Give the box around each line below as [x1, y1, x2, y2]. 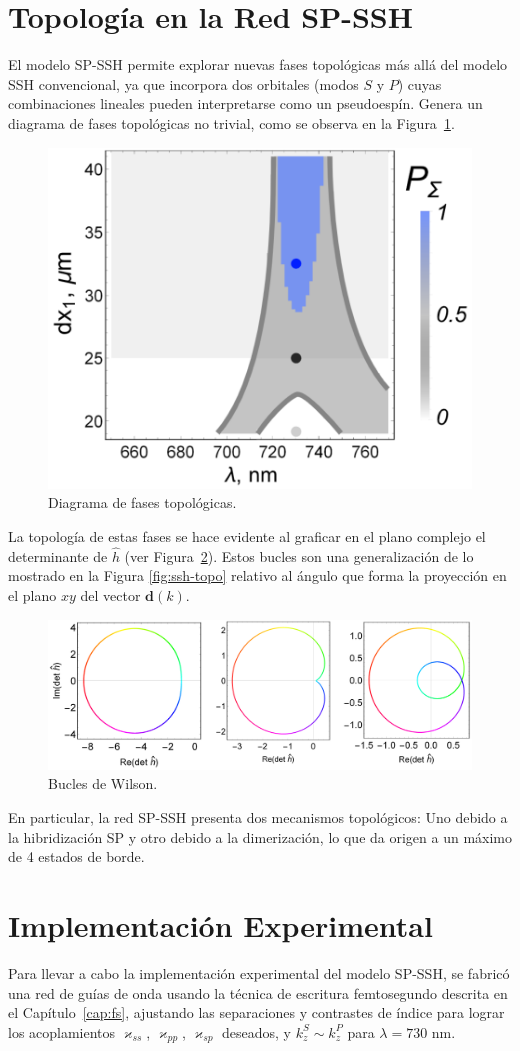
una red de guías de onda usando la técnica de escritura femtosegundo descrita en [8, 982, 508, 1003]
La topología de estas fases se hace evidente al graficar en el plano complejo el [8, 525, 486, 546]
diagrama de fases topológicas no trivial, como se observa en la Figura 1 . [8, 112, 455, 133]
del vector [80, 584, 141, 605]
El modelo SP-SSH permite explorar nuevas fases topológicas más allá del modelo [8, 54, 508, 75]
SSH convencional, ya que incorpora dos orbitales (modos [8, 73, 359, 94]
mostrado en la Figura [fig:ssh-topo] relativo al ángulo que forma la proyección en [8, 565, 507, 586]
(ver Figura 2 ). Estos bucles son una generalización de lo [124, 545, 474, 566]
